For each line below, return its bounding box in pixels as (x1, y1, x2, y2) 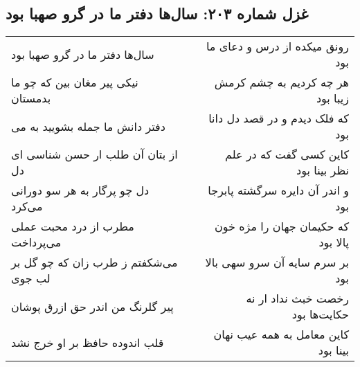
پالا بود (318, 234, 349, 251)
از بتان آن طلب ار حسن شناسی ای (11, 146, 178, 163)
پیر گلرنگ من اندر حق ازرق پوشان (11, 298, 174, 314)
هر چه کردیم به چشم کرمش (214, 74, 349, 91)
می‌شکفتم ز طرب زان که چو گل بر (11, 254, 178, 271)
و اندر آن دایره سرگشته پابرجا (208, 182, 349, 199)
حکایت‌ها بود (291, 306, 349, 323)
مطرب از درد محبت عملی (11, 218, 134, 235)
